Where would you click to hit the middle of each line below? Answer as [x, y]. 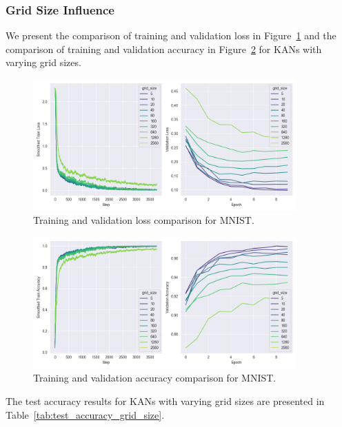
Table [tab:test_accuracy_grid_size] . [85, 414]
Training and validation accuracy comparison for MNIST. [155, 378]
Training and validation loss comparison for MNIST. [144, 220]
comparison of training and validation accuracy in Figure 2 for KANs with [164, 49]
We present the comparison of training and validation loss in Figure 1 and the [171, 35]
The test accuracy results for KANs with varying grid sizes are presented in [165, 400]
